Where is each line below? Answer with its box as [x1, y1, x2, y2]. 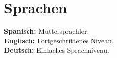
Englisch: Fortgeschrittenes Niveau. [4, 35, 114, 45]
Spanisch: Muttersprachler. [4, 26, 89, 36]
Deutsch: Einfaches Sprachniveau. [4, 45, 109, 55]
